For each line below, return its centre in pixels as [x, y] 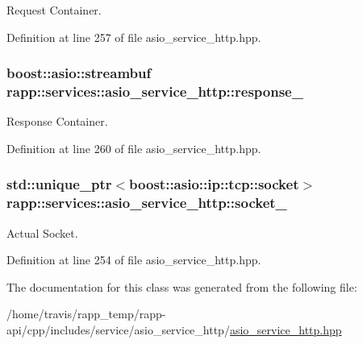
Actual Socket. [42, 232]
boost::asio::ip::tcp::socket [214, 184]
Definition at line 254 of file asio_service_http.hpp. [134, 260]
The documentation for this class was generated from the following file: [182, 286]
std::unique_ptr [59, 184]
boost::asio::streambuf [79, 73]
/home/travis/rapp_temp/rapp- [86, 314]
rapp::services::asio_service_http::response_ [155, 91]
